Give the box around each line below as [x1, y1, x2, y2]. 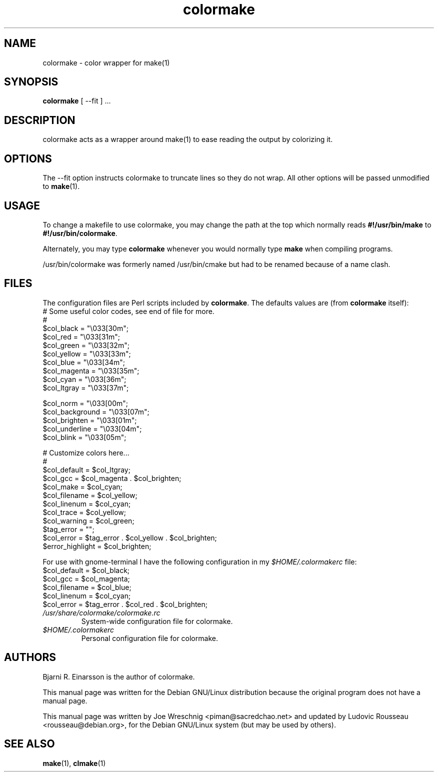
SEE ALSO [4, 737, 55, 750]
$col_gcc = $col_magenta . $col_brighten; [42, 473, 181, 482]
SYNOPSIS [4, 75, 58, 88]
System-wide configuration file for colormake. [81, 616, 233, 625]
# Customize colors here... [42, 448, 129, 457]
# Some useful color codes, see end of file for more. [42, 306, 214, 315]
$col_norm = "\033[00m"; [42, 398, 128, 407]
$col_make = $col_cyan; [42, 482, 122, 491]
